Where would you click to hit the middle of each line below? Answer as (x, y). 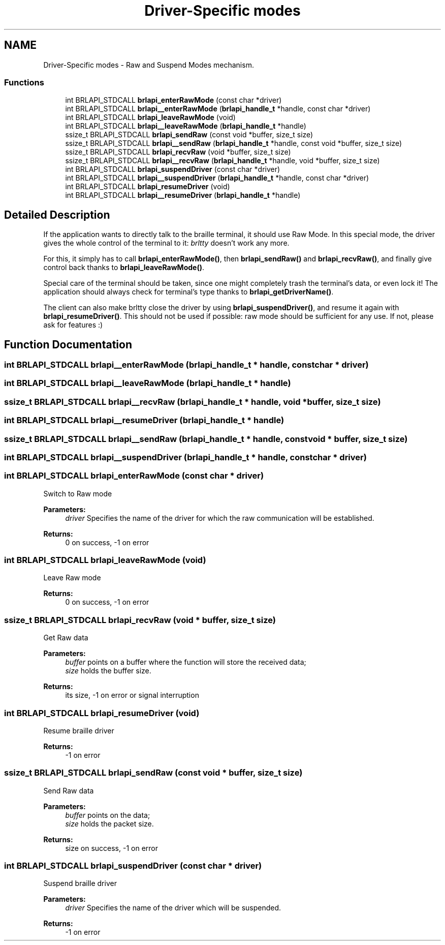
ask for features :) (73, 325)
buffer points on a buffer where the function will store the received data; (186, 662)
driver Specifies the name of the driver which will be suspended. (173, 908)
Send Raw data (69, 790)
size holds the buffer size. (108, 671)
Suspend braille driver (80, 883)
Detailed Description (57, 215)
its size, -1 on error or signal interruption (132, 695)
